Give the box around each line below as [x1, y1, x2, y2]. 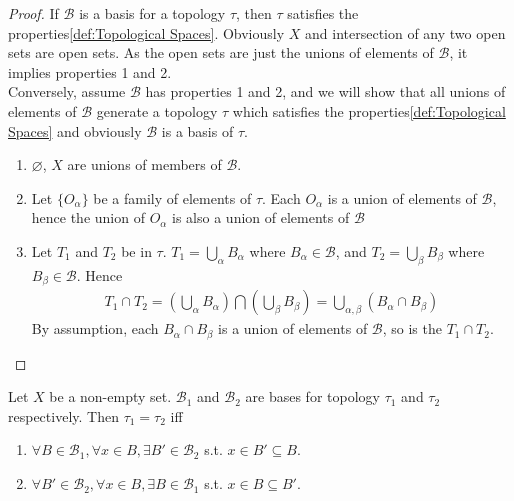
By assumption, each [31, 318, 159, 339]
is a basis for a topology [79, 3, 226, 23]
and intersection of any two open [305, 22, 506, 43]
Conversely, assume [8, 81, 126, 102]
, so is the [382, 318, 442, 339]
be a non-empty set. [49, 386, 172, 407]
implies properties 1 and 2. [8, 61, 172, 82]
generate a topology [96, 100, 218, 121]
